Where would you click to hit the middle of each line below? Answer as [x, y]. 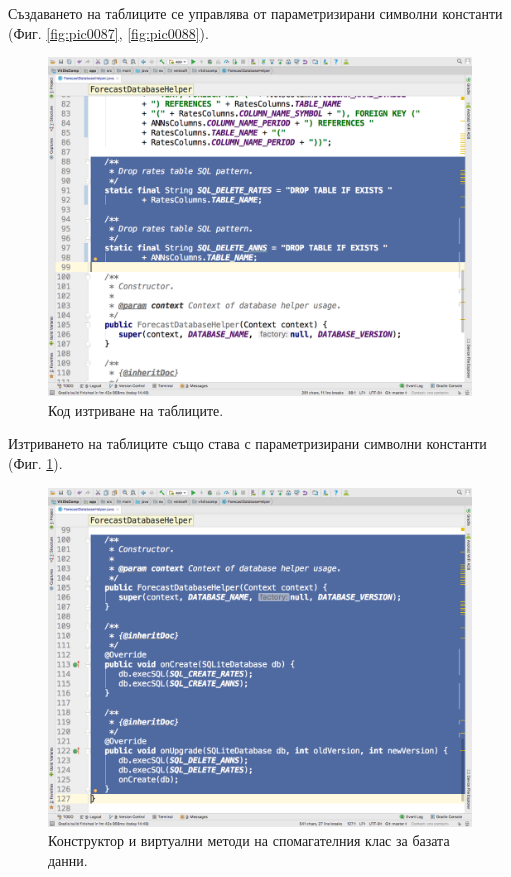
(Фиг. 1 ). [35, 463]
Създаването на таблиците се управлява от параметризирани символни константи [255, 13]
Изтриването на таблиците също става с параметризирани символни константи [247, 443]
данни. [68, 859]
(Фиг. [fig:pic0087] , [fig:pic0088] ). [108, 32]
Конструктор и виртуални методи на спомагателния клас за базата [249, 840]
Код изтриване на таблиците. [136, 409]
